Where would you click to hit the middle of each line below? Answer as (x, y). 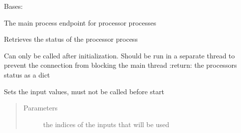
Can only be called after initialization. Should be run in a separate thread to (120, 55)
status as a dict (27, 74)
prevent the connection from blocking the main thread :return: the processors (120, 65)
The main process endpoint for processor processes (80, 22)
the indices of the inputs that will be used (106, 124)
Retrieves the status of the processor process (71, 39)
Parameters (40, 108)
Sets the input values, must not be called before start (84, 91)
